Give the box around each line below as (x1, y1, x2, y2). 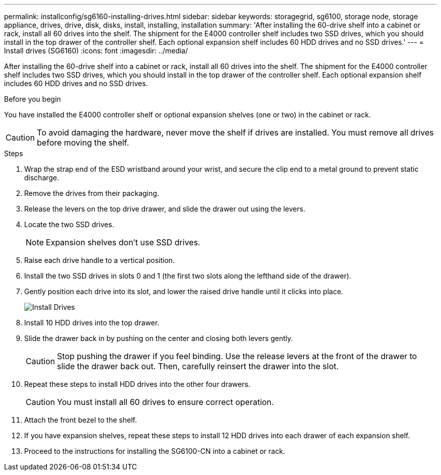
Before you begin (4, 95, 61, 103)
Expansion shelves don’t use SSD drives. (46, 237, 200, 247)
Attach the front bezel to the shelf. (24, 416, 137, 424)
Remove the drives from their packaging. (24, 189, 159, 197)
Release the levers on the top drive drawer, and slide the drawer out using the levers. (24, 205, 306, 213)
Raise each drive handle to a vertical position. (24, 256, 175, 264)
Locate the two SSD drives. (24, 220, 114, 229)
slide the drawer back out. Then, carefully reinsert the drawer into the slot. (57, 361, 339, 371)
